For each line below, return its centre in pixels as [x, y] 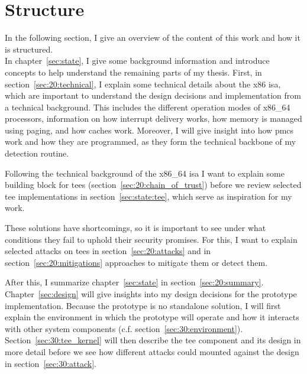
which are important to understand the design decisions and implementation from [153, 95]
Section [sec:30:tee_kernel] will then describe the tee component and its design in [153, 340]
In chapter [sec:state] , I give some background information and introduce [137, 61]
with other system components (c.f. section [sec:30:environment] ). [124, 328]
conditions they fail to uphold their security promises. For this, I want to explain [151, 239]
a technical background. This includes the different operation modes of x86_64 [148, 107]
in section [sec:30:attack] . [51, 363]
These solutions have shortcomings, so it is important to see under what [135, 228]
